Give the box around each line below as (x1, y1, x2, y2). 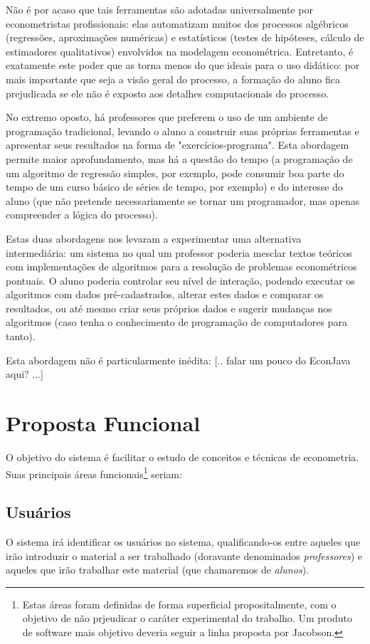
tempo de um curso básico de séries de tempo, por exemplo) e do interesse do (6, 179, 343, 194)
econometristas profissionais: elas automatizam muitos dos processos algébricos (6, 16, 349, 31)
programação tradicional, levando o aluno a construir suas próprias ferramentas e (6, 123, 359, 138)
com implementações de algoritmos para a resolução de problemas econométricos (6, 259, 357, 274)
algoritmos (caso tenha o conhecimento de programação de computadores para (6, 315, 347, 329)
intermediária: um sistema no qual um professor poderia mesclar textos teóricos (6, 245, 352, 260)
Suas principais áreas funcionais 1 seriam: (6, 464, 182, 481)
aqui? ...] (6, 366, 43, 381)
